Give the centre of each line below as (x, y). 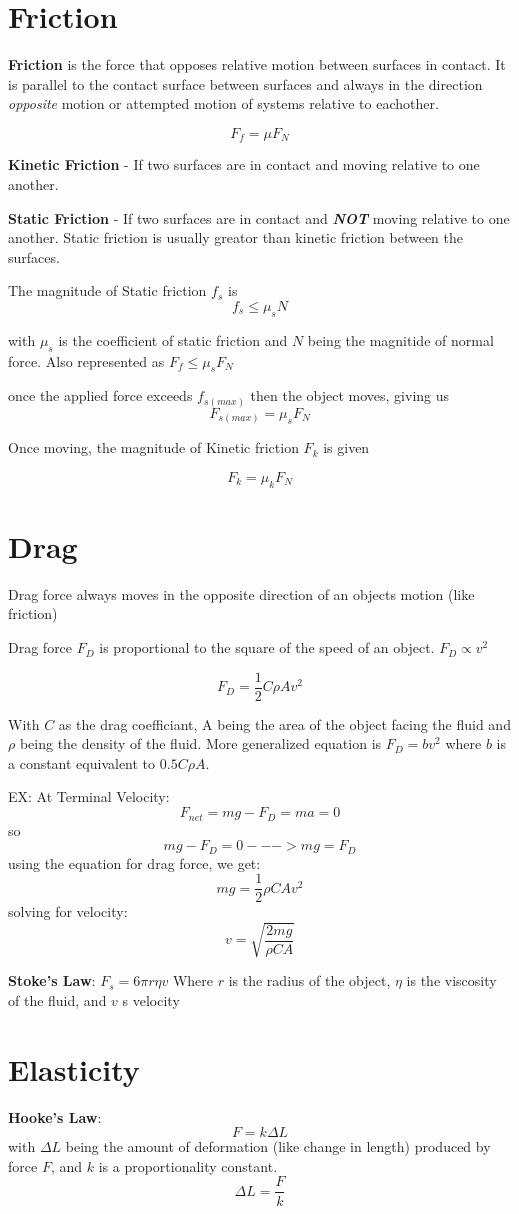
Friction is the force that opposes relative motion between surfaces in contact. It (257, 64)
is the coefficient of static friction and (173, 339)
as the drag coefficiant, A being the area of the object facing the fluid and (284, 723)
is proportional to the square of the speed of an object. (267, 647)
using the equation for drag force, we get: (134, 862)
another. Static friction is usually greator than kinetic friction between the (235, 237)
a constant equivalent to (82, 762)
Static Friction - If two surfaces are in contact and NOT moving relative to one (259, 217)
